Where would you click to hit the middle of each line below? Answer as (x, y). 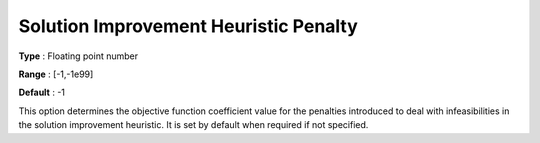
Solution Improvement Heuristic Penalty (188, 26)
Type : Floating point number (78, 56)
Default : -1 (41, 92)
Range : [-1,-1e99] (56, 74)
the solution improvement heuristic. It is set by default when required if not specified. (193, 125)
